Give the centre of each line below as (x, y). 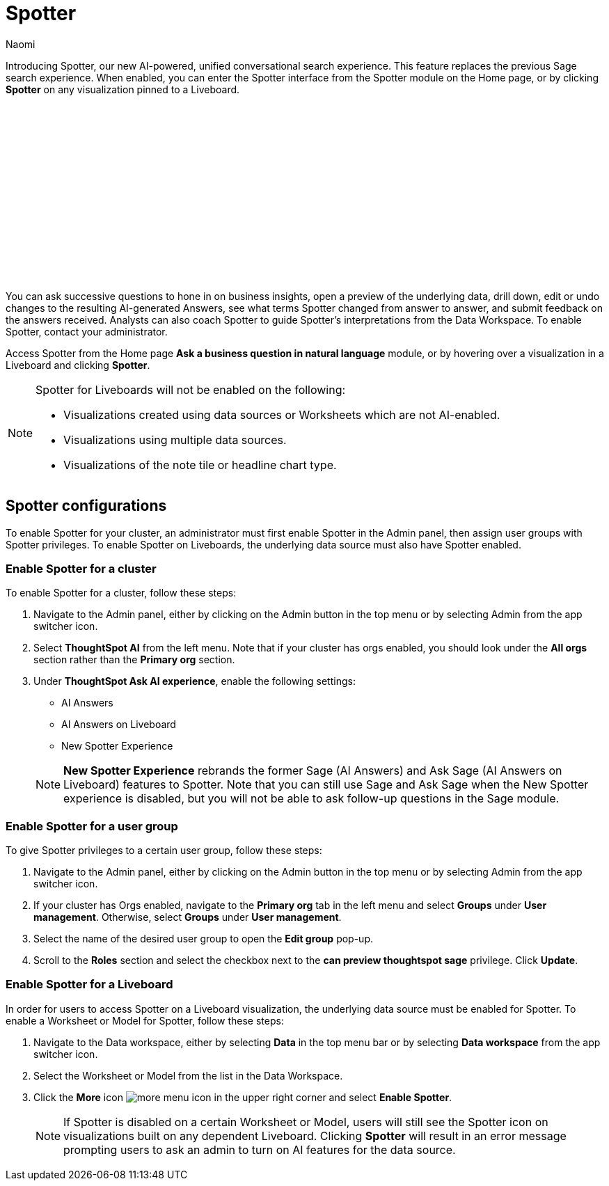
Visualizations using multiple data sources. (175, 440)
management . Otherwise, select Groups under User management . (188, 917)
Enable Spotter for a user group (92, 826)
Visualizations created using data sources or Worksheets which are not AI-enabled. (282, 414)
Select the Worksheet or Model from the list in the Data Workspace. (188, 1075)
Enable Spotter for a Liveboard (89, 985)
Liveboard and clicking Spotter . (78, 365)
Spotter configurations (86, 506)
